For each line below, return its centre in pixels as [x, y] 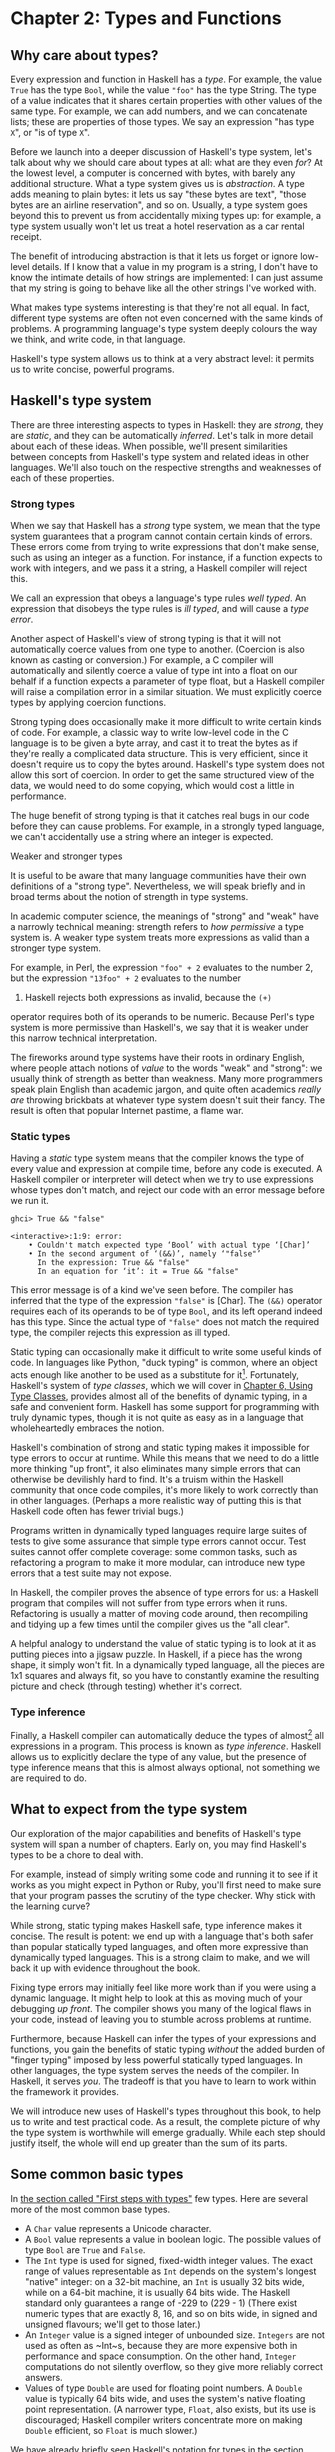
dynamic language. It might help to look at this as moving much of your [156, 1998]
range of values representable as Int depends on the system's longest [170, 2271]
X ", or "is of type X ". [50, 132]
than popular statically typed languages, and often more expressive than [159, 1946]
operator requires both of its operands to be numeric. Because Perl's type [162, 1017]
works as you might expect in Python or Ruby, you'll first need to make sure [166, 1884]
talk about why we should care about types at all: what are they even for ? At [166, 162]
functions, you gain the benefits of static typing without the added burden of [168, 2049]
